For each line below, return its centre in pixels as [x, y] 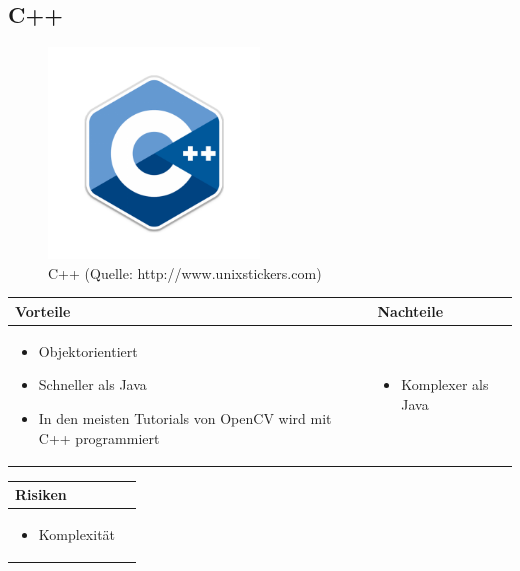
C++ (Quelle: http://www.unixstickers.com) [185, 272]
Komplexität [77, 533]
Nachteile [410, 310]
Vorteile [43, 310]
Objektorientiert [88, 350]
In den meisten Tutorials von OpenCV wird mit [185, 417]
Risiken [41, 494]
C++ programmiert [99, 437]
